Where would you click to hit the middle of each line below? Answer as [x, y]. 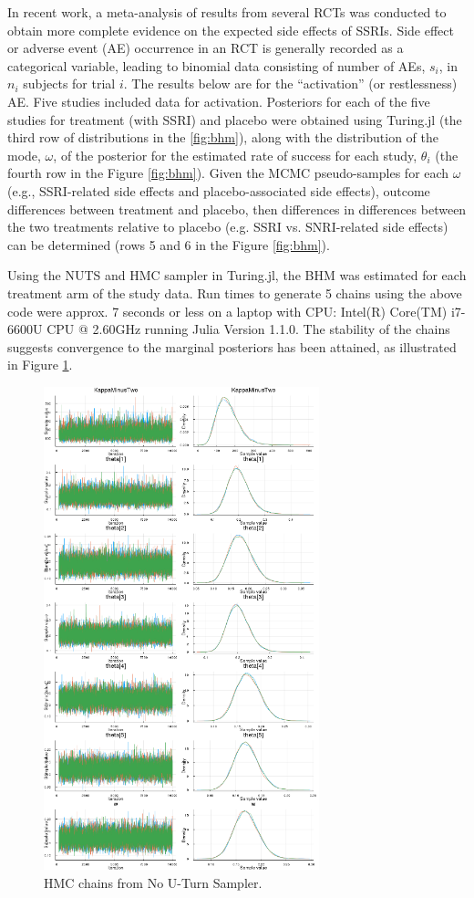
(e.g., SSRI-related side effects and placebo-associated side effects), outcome [219, 190]
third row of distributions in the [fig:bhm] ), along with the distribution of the [223, 137]
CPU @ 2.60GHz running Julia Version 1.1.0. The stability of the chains [248, 329]
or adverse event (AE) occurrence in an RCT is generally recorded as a [206, 48]
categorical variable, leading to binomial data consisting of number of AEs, [216, 65]
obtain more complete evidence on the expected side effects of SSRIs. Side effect [231, 30]
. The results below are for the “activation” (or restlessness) [290, 84]
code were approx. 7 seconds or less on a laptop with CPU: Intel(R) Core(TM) [227, 311]
